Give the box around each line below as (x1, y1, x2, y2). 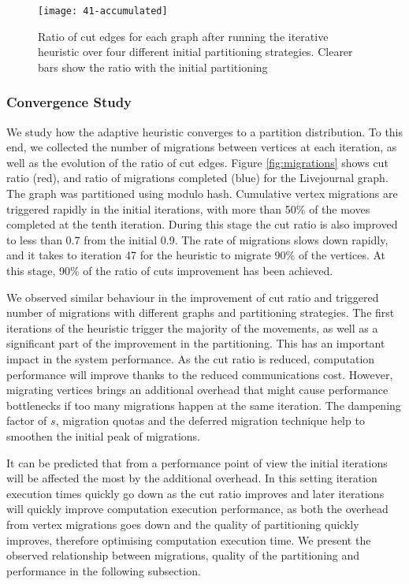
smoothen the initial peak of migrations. (6, 427, 200, 444)
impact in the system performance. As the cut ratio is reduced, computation (6, 350, 375, 366)
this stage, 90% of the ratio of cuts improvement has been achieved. (6, 262, 333, 278)
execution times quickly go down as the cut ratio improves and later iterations (6, 485, 385, 501)
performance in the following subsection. (6, 562, 201, 578)
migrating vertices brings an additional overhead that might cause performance (6, 381, 389, 398)
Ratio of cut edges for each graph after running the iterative (38, 28, 329, 44)
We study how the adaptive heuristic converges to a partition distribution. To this (6, 123, 403, 139)
